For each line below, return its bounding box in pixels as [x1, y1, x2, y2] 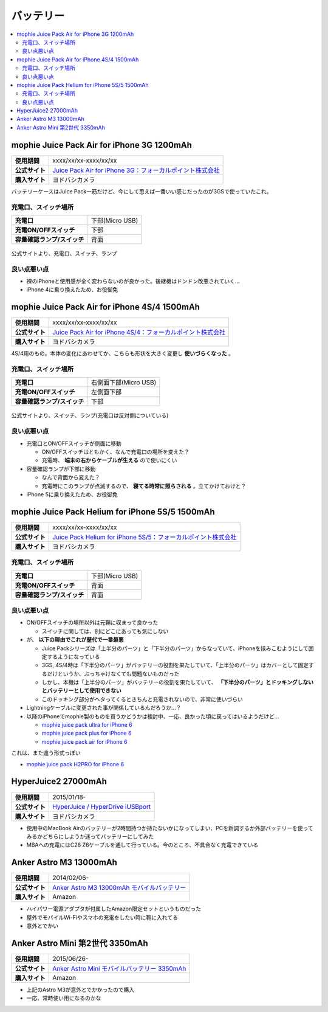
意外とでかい [26, 922, 59, 929]
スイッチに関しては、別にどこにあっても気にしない [41, 627, 169, 635]
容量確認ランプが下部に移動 [26, 465, 96, 473]
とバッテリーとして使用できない [41, 687, 121, 695]
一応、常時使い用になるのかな [26, 994, 101, 1002]
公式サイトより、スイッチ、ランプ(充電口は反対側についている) [11, 412, 169, 419]
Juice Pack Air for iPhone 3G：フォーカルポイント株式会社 [52, 166, 220, 175]
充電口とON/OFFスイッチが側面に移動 [26, 440, 121, 447]
